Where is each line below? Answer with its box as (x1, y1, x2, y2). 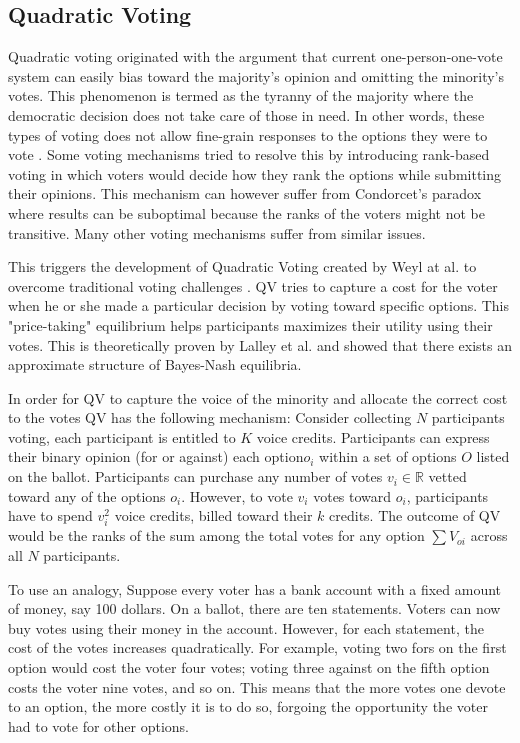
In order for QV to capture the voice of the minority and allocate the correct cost (8, 387, 508, 408)
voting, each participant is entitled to (8, 426, 236, 447)
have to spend (8, 505, 93, 526)
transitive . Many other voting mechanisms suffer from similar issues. (8, 222, 426, 243)
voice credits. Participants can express (256, 426, 490, 447)
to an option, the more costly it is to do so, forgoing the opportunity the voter (8, 696, 488, 717)
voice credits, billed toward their (114, 505, 313, 526)
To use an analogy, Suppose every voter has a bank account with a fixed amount (8, 578, 502, 599)
